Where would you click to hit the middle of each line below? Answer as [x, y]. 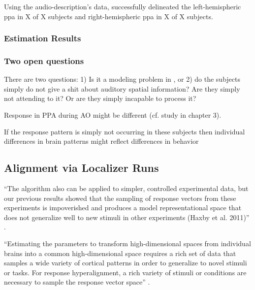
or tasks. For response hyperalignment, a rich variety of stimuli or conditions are [125, 272]
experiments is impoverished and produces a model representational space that [123, 208]
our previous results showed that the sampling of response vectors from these [120, 198]
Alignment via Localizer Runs [81, 168]
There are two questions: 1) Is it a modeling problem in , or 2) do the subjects [122, 79]
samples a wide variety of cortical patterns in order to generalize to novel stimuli [126, 263]
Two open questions [44, 60]
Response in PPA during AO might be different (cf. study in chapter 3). [113, 115]
